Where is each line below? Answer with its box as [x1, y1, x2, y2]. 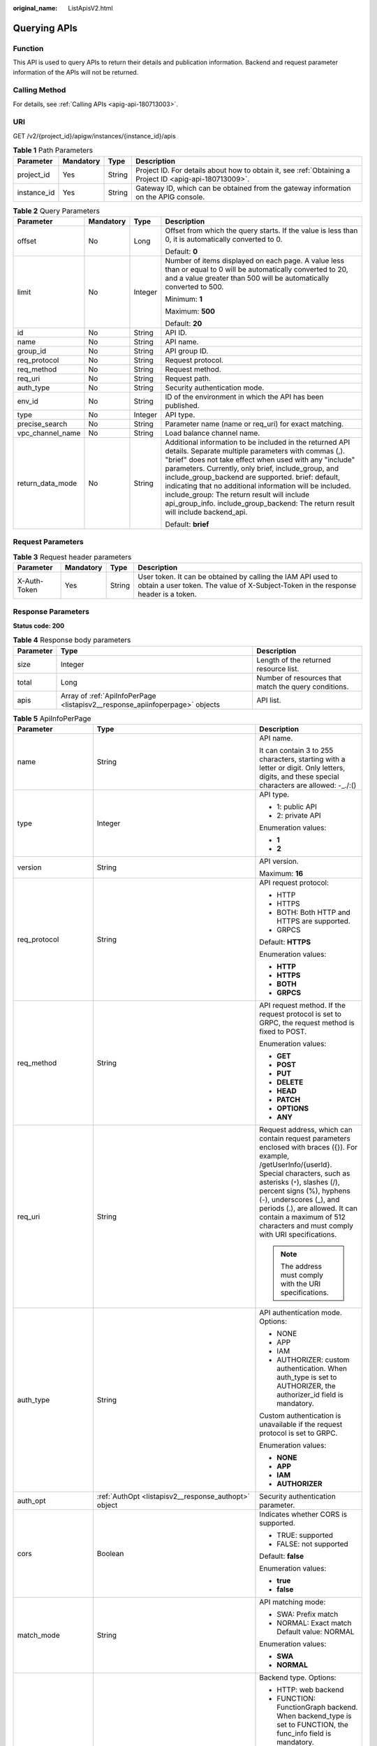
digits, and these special [259, 772, 339, 782]
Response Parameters [13, 607, 90, 617]
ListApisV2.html [68, 4, 113, 12]
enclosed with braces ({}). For [259, 1142, 358, 1152]
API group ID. [165, 346, 209, 355]
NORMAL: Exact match [276, 1617, 352, 1627]
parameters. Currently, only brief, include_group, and [165, 463, 339, 473]
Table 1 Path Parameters [13, 145, 94, 155]
